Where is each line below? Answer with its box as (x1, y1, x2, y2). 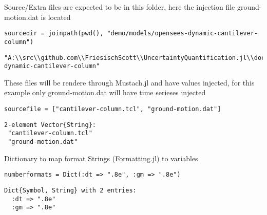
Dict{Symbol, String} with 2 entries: (4, 186, 137, 194)
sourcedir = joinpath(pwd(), (4, 30, 104, 37)
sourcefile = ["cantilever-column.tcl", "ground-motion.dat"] (4, 105, 221, 113)
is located (41, 11, 71, 22)
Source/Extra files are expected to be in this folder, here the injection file (4, 2, 235, 12)
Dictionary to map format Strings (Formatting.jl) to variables (4, 153, 198, 163)
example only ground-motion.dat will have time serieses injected (4, 87, 206, 98)
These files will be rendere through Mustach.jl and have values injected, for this (4, 77, 255, 88)
